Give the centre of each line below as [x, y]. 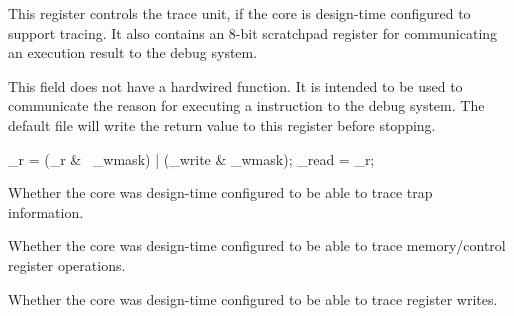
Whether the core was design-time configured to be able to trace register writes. [253, 298]
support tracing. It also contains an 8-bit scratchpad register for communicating [253, 32]
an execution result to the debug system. [133, 52]
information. [46, 211]
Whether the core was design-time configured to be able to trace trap [220, 192]
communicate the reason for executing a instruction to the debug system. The [246, 105]
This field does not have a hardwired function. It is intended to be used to [235, 85]
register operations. [67, 264]
